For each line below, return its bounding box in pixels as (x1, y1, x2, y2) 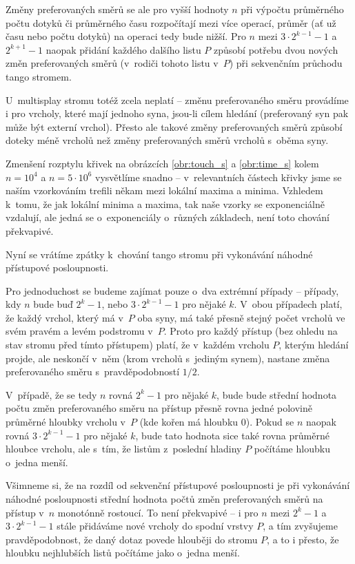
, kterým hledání (278, 337, 349, 352)
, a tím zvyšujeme (263, 519, 338, 533)
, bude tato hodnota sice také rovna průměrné (135, 428, 329, 442)
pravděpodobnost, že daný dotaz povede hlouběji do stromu (6, 532, 258, 546)
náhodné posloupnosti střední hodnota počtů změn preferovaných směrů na (6, 492, 323, 505)
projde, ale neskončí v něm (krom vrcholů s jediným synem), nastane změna (6, 351, 330, 365)
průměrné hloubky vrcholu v (6, 415, 125, 429)
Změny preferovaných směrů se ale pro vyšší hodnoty (6, 2, 229, 16)
